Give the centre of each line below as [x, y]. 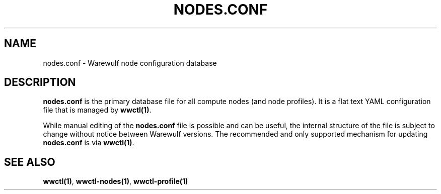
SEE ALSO [30, 162]
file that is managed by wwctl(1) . [97, 110]
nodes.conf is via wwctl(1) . [89, 143]
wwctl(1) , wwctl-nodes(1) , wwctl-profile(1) [116, 181]
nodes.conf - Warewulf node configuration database [130, 63]
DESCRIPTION [40, 82]
